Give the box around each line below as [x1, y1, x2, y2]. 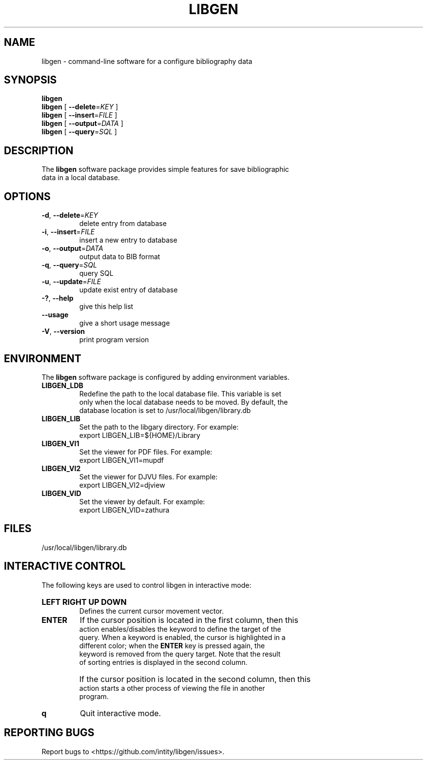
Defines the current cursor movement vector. [79, 606, 224, 615]
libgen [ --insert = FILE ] [41, 111, 117, 120]
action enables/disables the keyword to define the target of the [79, 624, 281, 633]
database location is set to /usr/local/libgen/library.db [79, 406, 251, 414]
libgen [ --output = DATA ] [41, 119, 123, 128]
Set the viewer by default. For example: [79, 497, 205, 506]
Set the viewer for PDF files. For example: [79, 447, 213, 456]
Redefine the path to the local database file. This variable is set [79, 389, 281, 398]
